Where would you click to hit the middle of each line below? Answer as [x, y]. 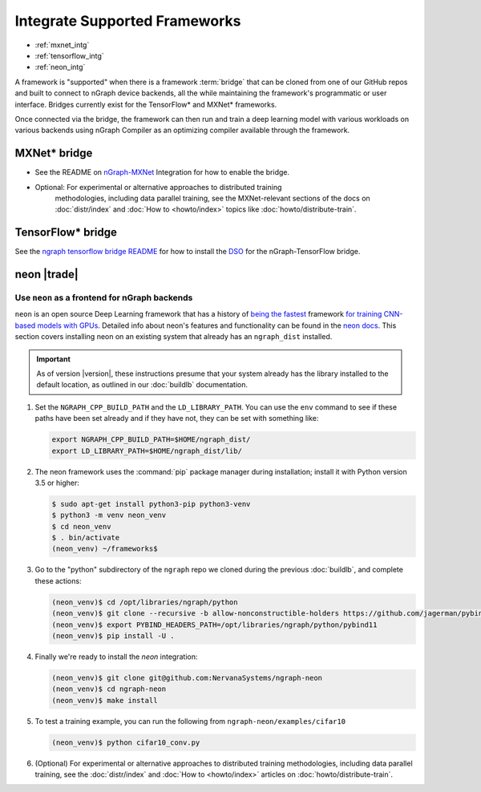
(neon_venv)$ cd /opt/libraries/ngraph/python [145, 602]
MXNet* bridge [54, 154]
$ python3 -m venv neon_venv [109, 515]
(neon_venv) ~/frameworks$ [105, 549]
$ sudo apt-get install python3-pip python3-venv [151, 504]
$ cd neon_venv [81, 526]
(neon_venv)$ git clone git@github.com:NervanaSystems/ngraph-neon [187, 678]
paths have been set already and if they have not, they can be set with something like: [177, 418]
